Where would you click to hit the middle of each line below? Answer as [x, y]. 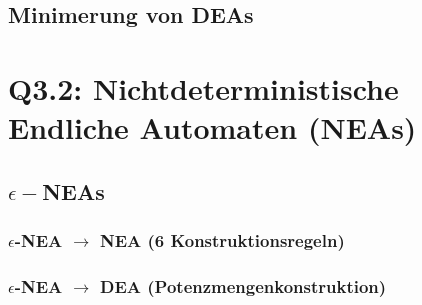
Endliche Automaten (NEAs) [212, 127]
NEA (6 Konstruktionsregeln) [222, 240]
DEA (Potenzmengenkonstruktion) [243, 285]
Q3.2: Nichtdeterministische [203, 87]
